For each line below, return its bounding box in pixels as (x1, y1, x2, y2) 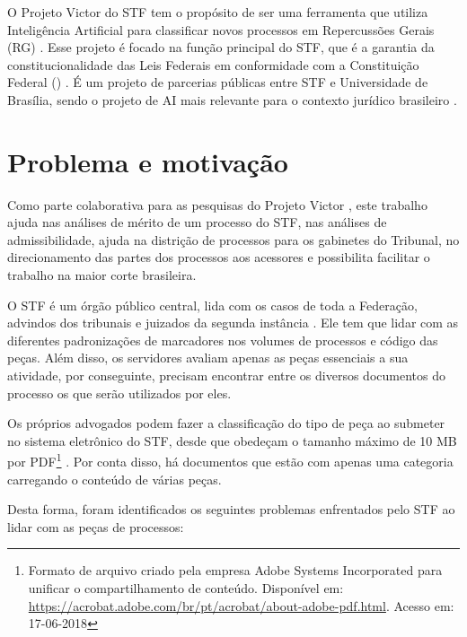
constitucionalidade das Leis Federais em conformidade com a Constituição (7, 55, 419, 74)
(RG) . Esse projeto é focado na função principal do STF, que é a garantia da (7, 38, 435, 57)
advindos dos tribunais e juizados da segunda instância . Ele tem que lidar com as (7, 313, 459, 332)
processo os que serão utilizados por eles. (7, 383, 232, 402)
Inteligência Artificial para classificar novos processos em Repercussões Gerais (7, 20, 435, 39)
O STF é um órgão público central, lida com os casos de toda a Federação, (7, 295, 418, 314)
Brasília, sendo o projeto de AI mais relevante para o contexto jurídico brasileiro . (7, 90, 457, 109)
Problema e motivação (7, 143, 288, 179)
